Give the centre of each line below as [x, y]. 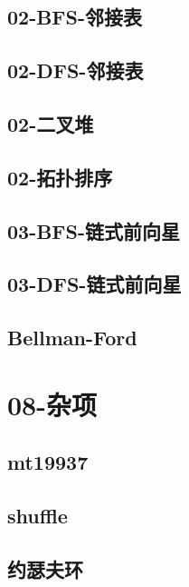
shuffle [38, 516]
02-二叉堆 [51, 123]
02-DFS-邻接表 [76, 70]
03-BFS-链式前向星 [94, 230]
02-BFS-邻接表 [75, 17]
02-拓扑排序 [60, 177]
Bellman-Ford [72, 338]
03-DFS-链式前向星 [94, 284]
